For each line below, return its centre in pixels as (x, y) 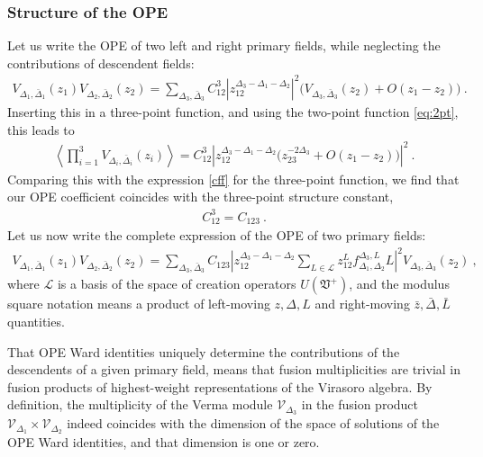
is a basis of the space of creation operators (177, 284)
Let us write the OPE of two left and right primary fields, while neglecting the (224, 45)
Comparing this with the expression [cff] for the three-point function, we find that (233, 179)
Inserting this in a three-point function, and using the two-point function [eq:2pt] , (233, 112)
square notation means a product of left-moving (139, 304)
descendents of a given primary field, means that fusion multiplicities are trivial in (234, 369)
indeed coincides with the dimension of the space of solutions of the (253, 423)
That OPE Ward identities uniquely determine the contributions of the (204, 351)
